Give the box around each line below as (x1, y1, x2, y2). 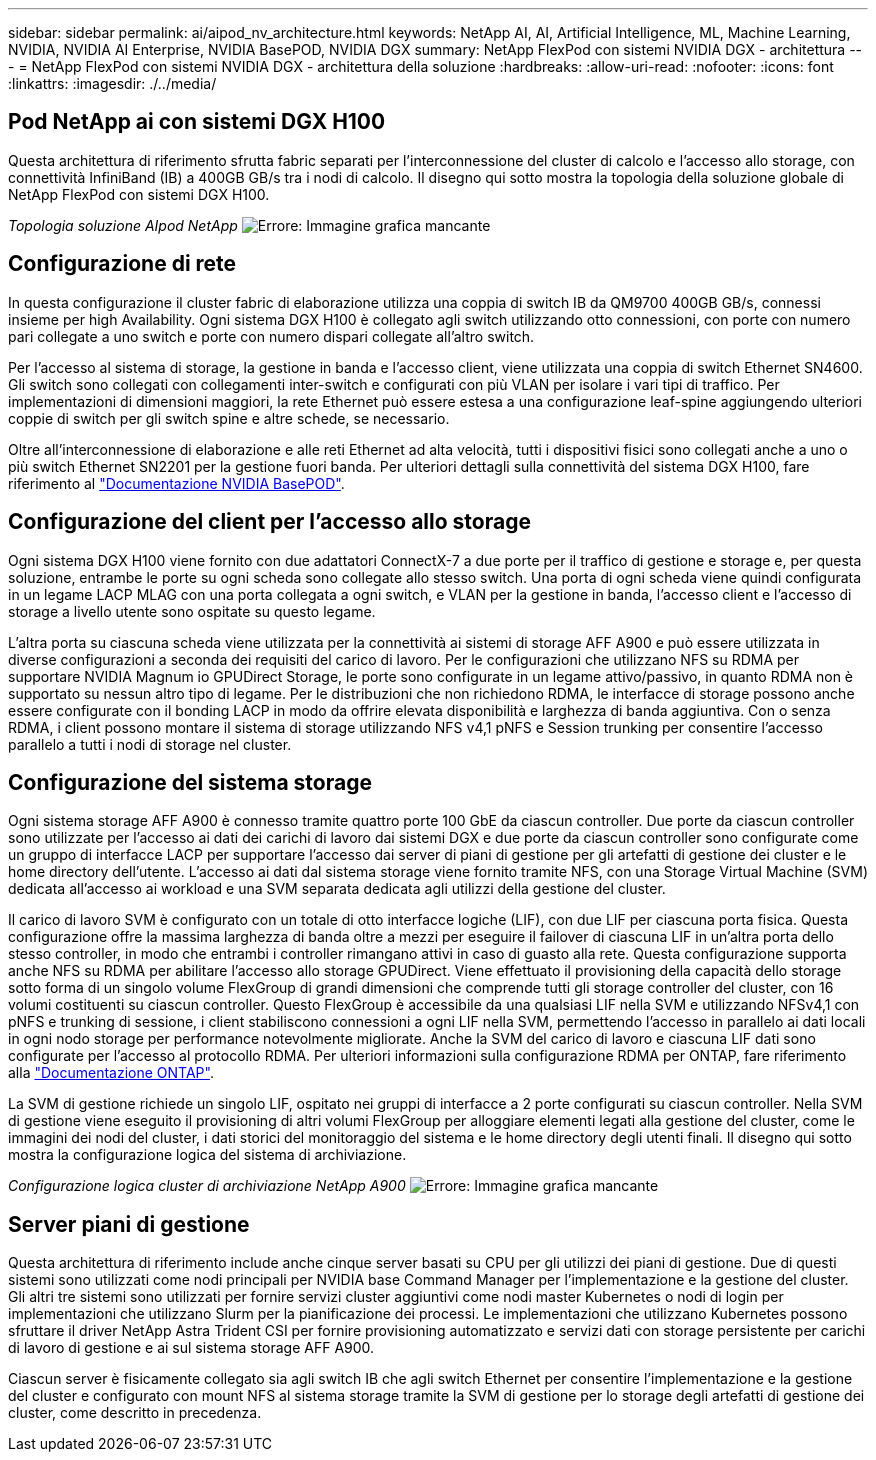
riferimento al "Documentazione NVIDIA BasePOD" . (8, 474, 345, 492)
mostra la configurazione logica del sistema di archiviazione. (8, 1146, 407, 1164)
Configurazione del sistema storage (8, 769, 372, 795)
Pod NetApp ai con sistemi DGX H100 (8, 109, 386, 135)
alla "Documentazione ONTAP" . (8, 1064, 214, 1082)
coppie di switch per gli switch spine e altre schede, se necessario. (8, 409, 450, 427)
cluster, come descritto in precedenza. (8, 1404, 262, 1422)
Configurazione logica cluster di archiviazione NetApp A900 (8, 1177, 406, 1195)
